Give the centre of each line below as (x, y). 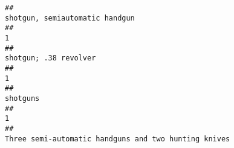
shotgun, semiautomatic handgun (70, 18)
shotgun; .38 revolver (50, 58)
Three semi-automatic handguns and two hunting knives (118, 139)
